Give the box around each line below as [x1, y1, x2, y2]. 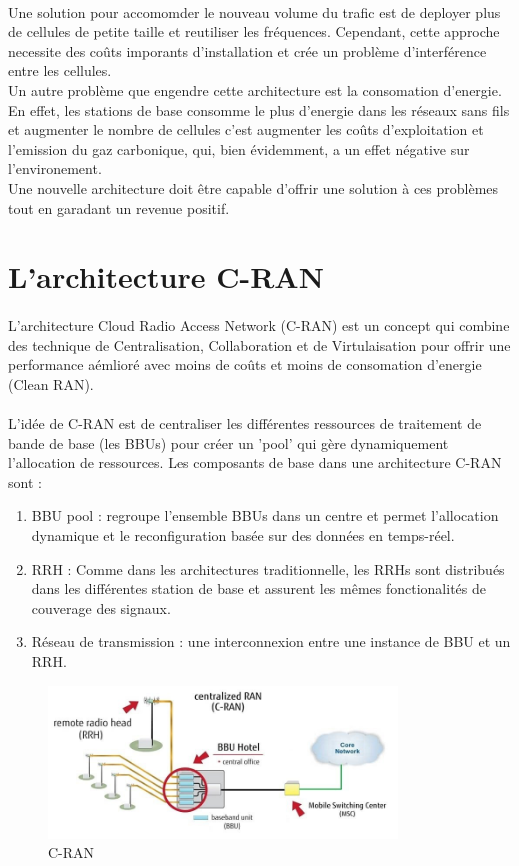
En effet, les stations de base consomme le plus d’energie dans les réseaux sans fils [8, 99, 510, 120]
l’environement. [8, 158, 102, 179]
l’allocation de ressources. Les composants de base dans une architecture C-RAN [8, 452, 502, 473]
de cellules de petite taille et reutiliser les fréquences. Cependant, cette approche [8, 21, 500, 42]
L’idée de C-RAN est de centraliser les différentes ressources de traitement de [8, 413, 482, 434]
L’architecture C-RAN [8, 256, 324, 297]
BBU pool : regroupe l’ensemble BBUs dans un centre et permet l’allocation [31, 505, 499, 526]
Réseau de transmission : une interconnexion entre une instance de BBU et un [31, 631, 511, 652]
